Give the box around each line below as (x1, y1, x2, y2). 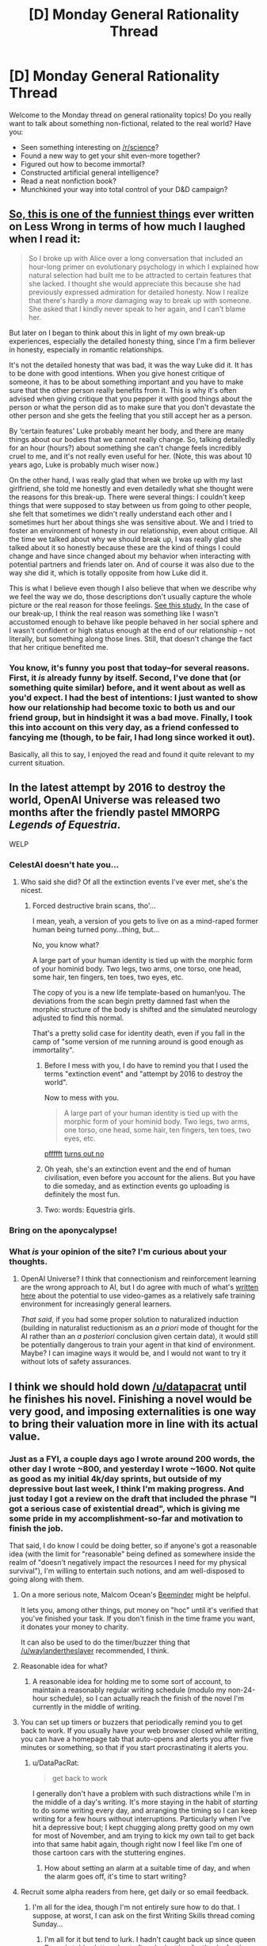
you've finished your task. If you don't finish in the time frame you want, (20, 1613, 256, 1624)
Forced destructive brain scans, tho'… (32, 901, 156, 910)
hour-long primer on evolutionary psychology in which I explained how (28, 262, 259, 271)
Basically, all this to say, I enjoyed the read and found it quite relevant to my (9, 750, 254, 760)
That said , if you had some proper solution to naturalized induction (20, 1315, 238, 1325)
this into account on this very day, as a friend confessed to (9, 721, 239, 733)
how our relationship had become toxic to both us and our (9, 702, 236, 713)
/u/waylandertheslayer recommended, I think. (20, 1646, 170, 1656)
